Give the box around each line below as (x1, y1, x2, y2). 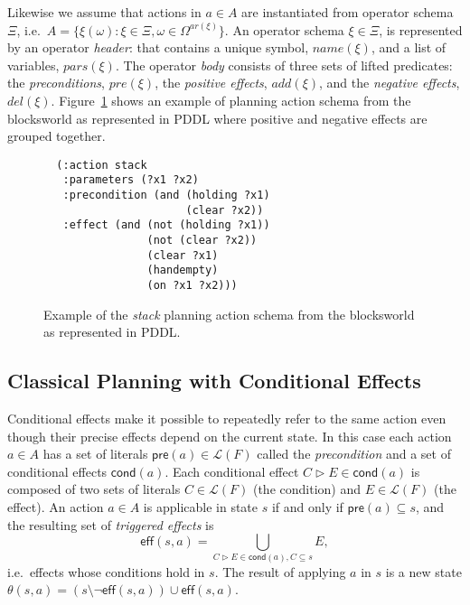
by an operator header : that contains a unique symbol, (7, 38, 309, 57)
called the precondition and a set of (257, 444, 451, 463)
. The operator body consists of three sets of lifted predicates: (115, 55, 453, 74)
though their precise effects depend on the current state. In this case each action (7, 426, 452, 445)
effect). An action (7, 498, 104, 517)
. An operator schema (224, 20, 344, 39)
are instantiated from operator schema (241, 3, 454, 21)
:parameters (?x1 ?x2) (62, 173, 199, 187)
